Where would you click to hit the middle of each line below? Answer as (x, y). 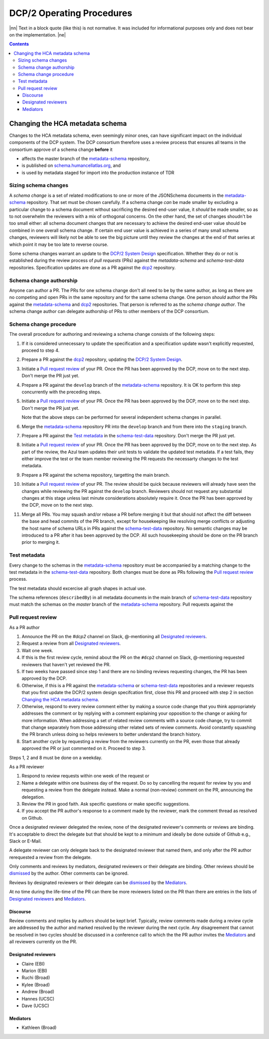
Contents (19, 44)
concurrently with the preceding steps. (62, 392)
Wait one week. (37, 650)
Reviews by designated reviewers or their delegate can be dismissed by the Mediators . (98, 883)
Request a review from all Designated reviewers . (71, 643)
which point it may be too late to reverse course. (59, 244)
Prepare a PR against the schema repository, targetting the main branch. (96, 475)
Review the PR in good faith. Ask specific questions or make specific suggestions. (106, 804)
